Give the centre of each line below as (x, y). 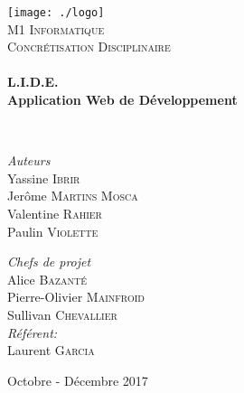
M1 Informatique (56, 28)
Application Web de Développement (122, 100)
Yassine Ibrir (44, 178)
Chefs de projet (49, 262)
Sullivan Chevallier (62, 314)
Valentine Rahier (55, 213)
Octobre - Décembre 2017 (78, 380)
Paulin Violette (53, 231)
